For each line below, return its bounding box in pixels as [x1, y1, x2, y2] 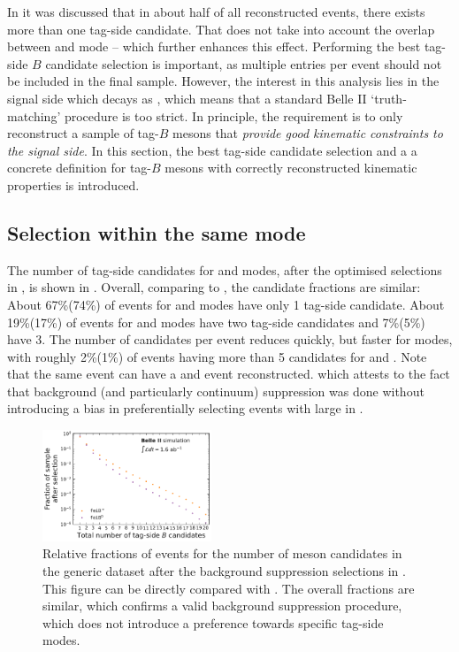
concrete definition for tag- [7, 158, 152, 177]
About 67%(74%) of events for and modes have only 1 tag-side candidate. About [7, 295, 445, 313]
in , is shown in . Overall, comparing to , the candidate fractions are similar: [7, 278, 421, 296]
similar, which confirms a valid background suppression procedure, [42, 596, 402, 615]
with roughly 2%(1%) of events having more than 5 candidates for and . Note [7, 347, 427, 365]
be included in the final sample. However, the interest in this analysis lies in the [7, 72, 440, 90]
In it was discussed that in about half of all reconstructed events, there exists [7, 3, 425, 20]
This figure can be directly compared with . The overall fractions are [42, 579, 415, 597]
